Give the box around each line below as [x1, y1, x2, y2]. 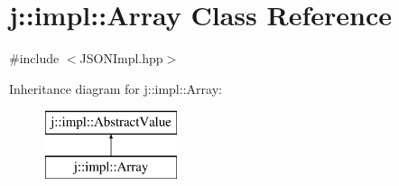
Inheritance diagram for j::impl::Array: [9, 79, 222, 98]
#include [9, 49, 60, 68]
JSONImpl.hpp [79, 49, 163, 68]
